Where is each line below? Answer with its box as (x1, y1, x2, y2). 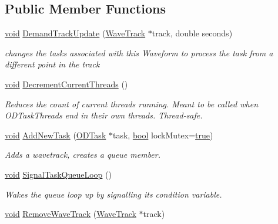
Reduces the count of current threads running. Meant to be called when (5, 97, 259, 110)
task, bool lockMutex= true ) (112, 128, 213, 141)
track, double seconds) (152, 27, 233, 39)
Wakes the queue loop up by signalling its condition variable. (5, 188, 222, 200)
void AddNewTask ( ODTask (5, 128, 106, 141)
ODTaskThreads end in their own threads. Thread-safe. (5, 109, 203, 121)
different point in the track (5, 58, 100, 70)
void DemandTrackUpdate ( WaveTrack (5, 27, 146, 39)
